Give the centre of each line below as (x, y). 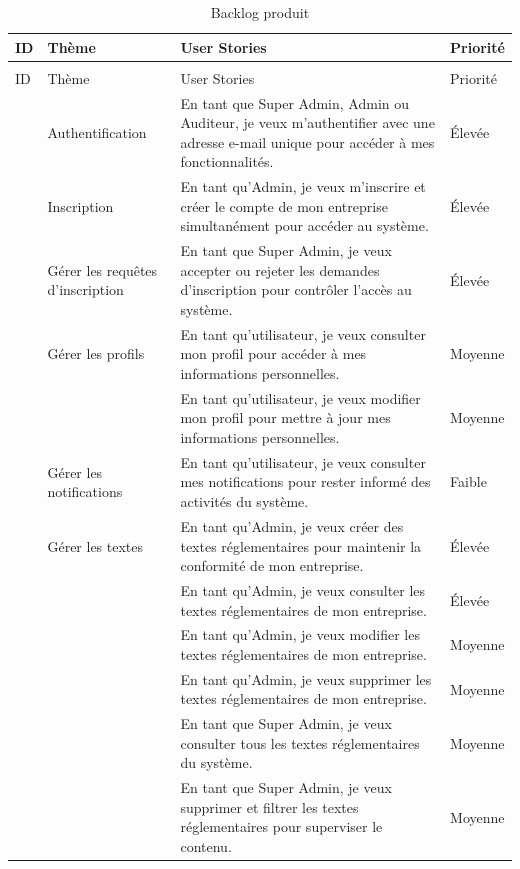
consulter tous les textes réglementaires (300, 742)
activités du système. (244, 501)
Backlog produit (260, 12)
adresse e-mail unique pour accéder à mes (307, 141)
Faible (468, 481)
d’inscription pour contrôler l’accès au (296, 289)
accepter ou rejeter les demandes (280, 269)
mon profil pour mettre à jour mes (285, 417)
